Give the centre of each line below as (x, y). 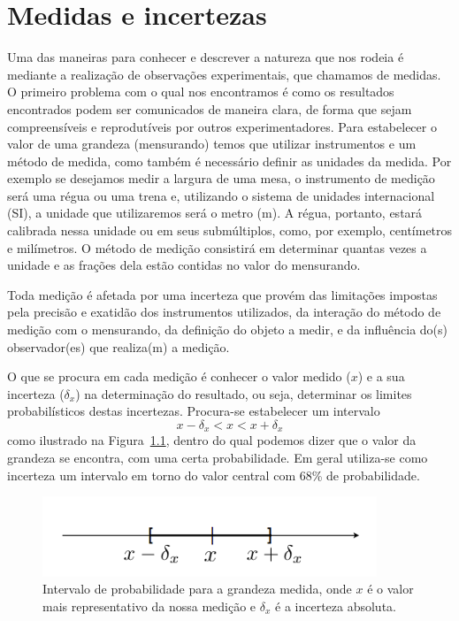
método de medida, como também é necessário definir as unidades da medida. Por (229, 161)
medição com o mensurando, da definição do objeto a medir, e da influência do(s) (228, 330)
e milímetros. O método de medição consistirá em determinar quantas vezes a (217, 247)
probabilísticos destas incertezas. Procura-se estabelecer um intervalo (194, 411)
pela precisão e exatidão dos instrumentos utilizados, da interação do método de (224, 312)
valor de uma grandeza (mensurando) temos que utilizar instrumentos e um (212, 144)
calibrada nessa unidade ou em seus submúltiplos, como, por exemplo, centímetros (230, 230)
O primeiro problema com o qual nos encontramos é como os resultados (201, 92)
